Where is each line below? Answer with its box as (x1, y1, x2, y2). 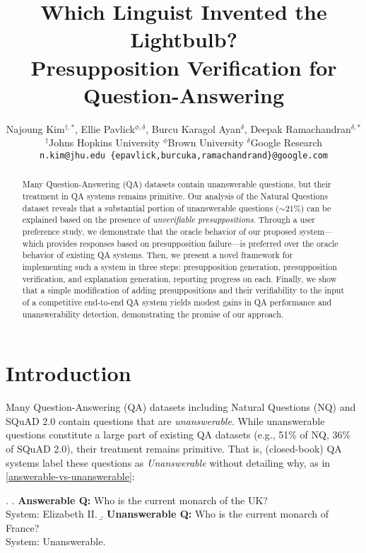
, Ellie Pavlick (75, 121, 135, 136)
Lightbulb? (130, 25, 237, 54)
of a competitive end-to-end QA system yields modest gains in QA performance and (22, 296, 332, 308)
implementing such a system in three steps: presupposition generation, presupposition (22, 260, 337, 272)
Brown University (167, 135, 244, 150)
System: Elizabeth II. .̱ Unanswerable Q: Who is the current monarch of (6, 506, 329, 521)
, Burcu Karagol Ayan (146, 121, 241, 136)
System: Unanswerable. (6, 534, 106, 549)
